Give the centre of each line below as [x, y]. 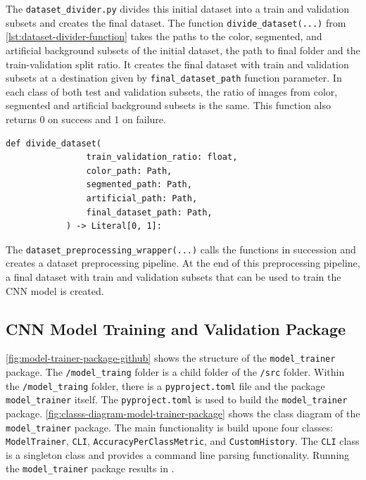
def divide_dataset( [54, 143]
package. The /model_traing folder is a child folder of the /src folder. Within [175, 371]
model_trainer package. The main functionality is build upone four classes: [169, 427]
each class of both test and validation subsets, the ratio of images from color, [172, 91]
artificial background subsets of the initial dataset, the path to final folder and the [183, 50]
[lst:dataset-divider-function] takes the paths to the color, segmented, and [164, 36]
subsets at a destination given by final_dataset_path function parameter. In [174, 78]
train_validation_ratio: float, [162, 157]
